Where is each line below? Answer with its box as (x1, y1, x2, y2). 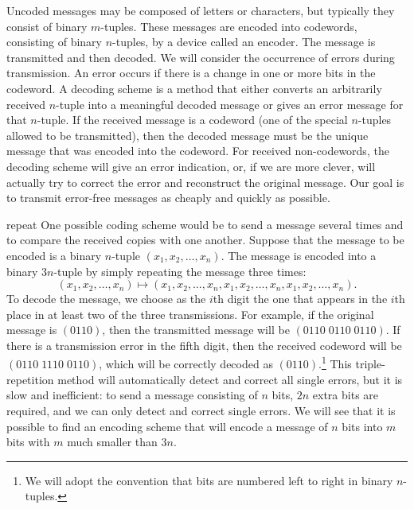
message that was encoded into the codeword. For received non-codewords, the (6, 142, 389, 159)
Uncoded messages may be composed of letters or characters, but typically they (6, 2, 395, 18)
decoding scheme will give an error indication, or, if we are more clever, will (6, 157, 376, 174)
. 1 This (318, 353, 352, 372)
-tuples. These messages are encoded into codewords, (100, 17, 357, 34)
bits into (342, 418, 383, 434)
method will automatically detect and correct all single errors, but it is (57, 371, 403, 387)
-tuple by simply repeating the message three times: (53, 262, 307, 279)
